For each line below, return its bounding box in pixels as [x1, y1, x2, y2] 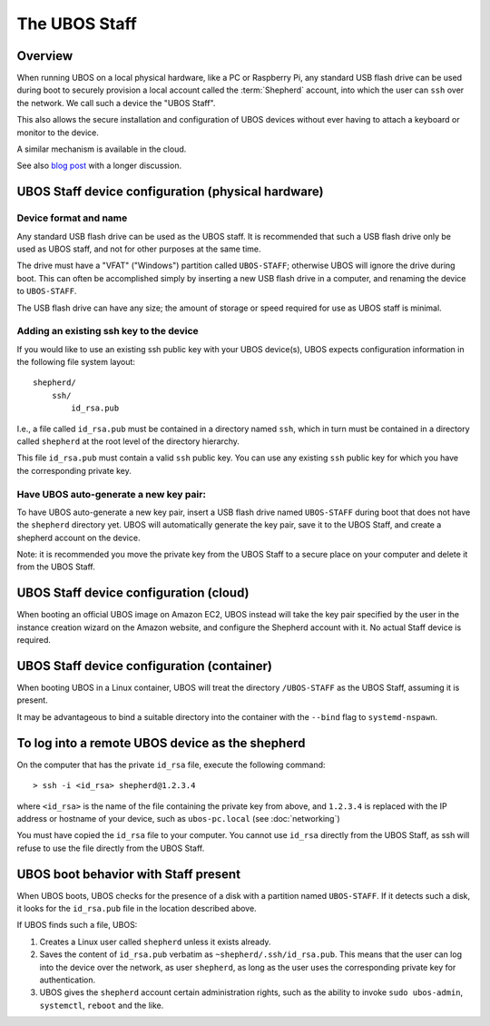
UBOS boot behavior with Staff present [16, 866, 240, 882]
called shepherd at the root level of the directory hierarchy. [16, 436, 240, 447]
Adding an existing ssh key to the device [16, 325, 199, 338]
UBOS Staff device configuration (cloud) [16, 586, 250, 601]
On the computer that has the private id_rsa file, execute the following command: [16, 759, 326, 770]
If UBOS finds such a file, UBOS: [16, 920, 138, 931]
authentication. [39, 974, 96, 985]
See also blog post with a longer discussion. [16, 160, 181, 172]
